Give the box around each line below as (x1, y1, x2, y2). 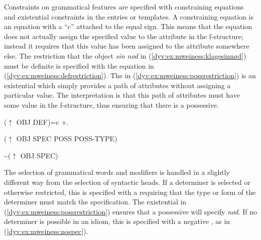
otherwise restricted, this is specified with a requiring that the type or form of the (4, 186, 256, 197)
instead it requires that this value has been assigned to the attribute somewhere (4, 41, 249, 51)
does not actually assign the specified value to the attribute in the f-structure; (4, 31, 243, 41)
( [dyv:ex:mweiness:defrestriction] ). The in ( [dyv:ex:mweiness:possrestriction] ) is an (4, 70, 256, 81)
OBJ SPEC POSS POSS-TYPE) (16, 133, 117, 144)
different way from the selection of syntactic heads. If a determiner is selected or (4, 176, 250, 187)
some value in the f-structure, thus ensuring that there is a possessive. (4, 99, 219, 110)
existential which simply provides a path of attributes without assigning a (4, 80, 231, 90)
